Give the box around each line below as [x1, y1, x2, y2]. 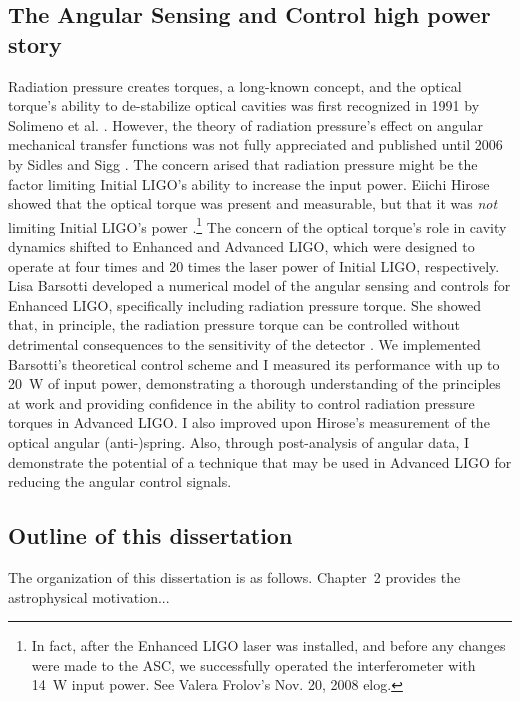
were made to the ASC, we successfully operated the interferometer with [31, 654, 476, 675]
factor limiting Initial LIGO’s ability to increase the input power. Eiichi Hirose [8, 173, 490, 194]
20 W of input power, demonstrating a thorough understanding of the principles [8, 373, 501, 394]
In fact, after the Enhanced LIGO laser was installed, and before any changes [31, 635, 506, 656]
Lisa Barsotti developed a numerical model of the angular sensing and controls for [8, 275, 511, 296]
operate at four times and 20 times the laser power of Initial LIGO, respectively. [8, 255, 500, 276]
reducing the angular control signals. [8, 471, 232, 492]
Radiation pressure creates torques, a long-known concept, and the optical [8, 75, 462, 96]
